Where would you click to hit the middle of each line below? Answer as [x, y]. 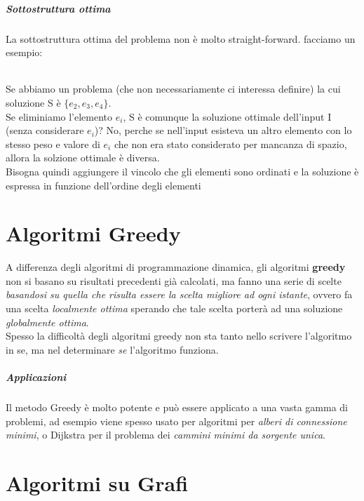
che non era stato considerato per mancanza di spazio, [230, 143]
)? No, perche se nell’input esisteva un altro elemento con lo [223, 130]
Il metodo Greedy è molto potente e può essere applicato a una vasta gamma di [177, 407]
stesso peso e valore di [53, 143]
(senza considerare [45, 130]
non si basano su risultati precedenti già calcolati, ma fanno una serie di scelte [174, 280]
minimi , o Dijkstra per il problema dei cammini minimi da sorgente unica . [166, 435]
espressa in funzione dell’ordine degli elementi [103, 185]
